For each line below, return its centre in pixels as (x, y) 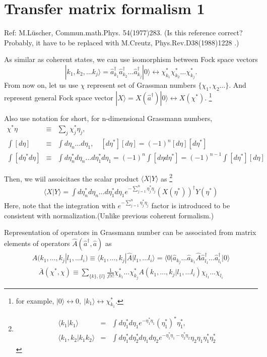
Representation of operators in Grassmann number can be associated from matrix (130, 232)
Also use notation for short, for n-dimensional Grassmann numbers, (108, 118)
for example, (35, 300)
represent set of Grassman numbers (142, 84)
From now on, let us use (41, 84)
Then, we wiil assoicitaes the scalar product (72, 178)
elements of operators (37, 243)
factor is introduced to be (191, 205)
